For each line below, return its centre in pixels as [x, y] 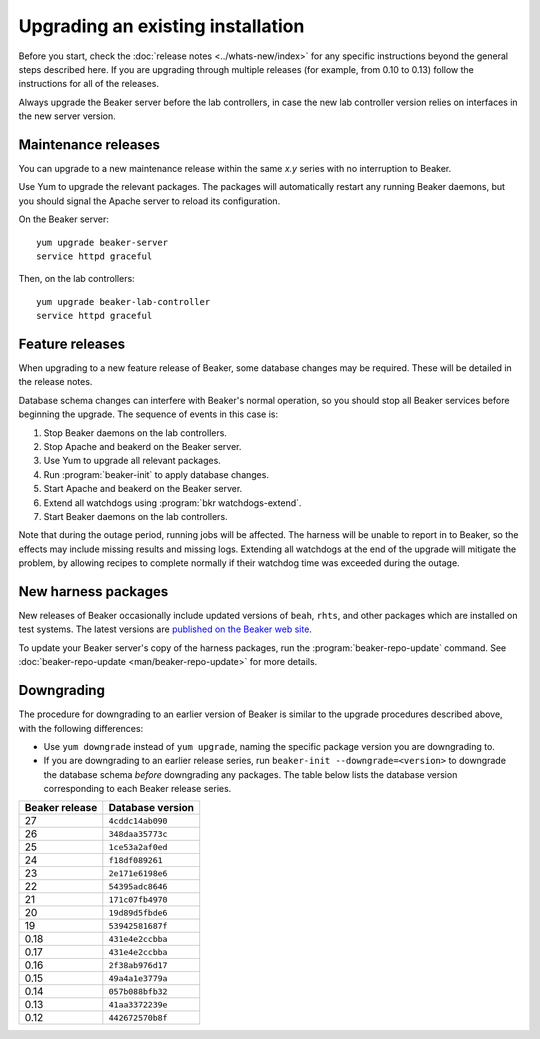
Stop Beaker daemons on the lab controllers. [135, 432]
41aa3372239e [138, 1004]
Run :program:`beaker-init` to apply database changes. [156, 474]
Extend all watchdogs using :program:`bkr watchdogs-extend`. [172, 502]
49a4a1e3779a [138, 978]
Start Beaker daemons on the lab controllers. [136, 516]
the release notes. [55, 382]
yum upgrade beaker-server [102, 242]
